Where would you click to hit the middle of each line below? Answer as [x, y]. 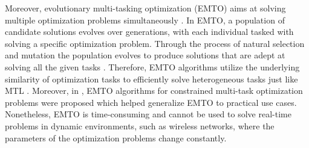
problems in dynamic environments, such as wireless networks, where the [140, 125]
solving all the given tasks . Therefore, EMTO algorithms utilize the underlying [152, 66]
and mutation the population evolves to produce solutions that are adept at [145, 55]
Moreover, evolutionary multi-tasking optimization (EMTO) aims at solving [145, 8]
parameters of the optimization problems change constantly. [116, 137]
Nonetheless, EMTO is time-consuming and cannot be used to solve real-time [148, 114]
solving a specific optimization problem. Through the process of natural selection [155, 43]
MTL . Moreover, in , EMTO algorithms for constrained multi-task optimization [154, 91]
